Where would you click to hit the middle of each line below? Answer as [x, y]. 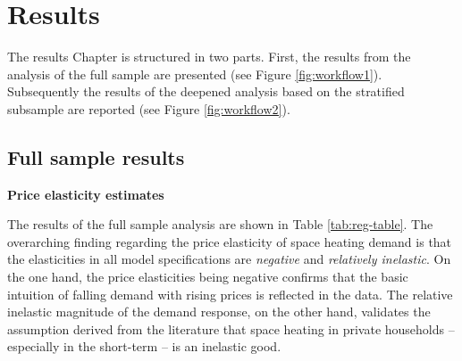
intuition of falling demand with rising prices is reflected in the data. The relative [230, 294]
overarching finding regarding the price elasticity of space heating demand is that [230, 241]
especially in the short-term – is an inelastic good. [144, 346]
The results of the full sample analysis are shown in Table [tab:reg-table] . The [220, 224]
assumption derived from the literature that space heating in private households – [231, 328]
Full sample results [96, 156]
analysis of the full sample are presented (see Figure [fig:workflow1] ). [195, 74]
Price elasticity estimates [86, 194]
